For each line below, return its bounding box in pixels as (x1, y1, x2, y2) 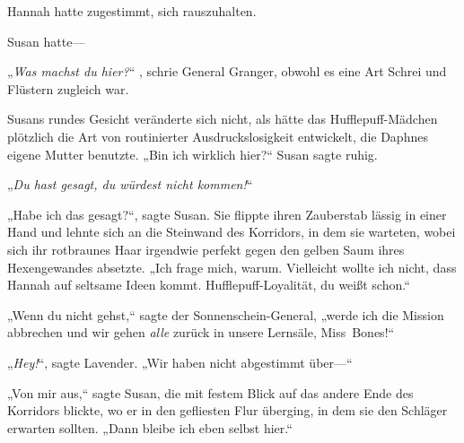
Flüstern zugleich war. (7, 79, 129, 98)
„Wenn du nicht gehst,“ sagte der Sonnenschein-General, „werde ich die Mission (7, 305, 444, 324)
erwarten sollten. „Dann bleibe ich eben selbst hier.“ (7, 418, 293, 437)
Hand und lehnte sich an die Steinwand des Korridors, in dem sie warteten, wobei (7, 222, 456, 241)
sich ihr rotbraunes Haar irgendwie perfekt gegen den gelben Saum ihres (7, 239, 405, 258)
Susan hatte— (7, 31, 85, 50)
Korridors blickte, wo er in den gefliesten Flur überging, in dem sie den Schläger (7, 401, 448, 420)
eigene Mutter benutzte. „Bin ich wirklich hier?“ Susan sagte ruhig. (7, 144, 378, 163)
